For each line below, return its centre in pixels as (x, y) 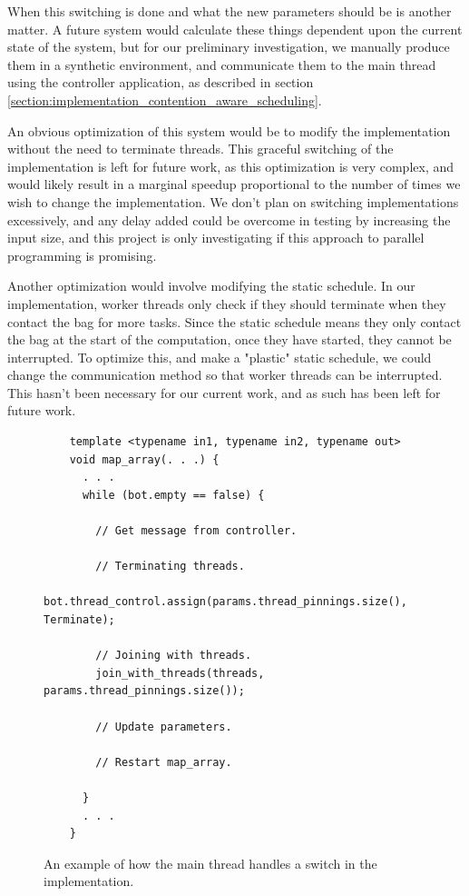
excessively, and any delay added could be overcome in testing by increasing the (229, 219)
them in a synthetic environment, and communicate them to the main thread (222, 64)
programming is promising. (82, 255)
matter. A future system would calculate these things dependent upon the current (235, 29)
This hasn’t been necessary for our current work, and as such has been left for (224, 392)
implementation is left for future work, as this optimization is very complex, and (231, 166)
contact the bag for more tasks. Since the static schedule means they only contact (234, 321)
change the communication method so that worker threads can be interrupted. (225, 375)
